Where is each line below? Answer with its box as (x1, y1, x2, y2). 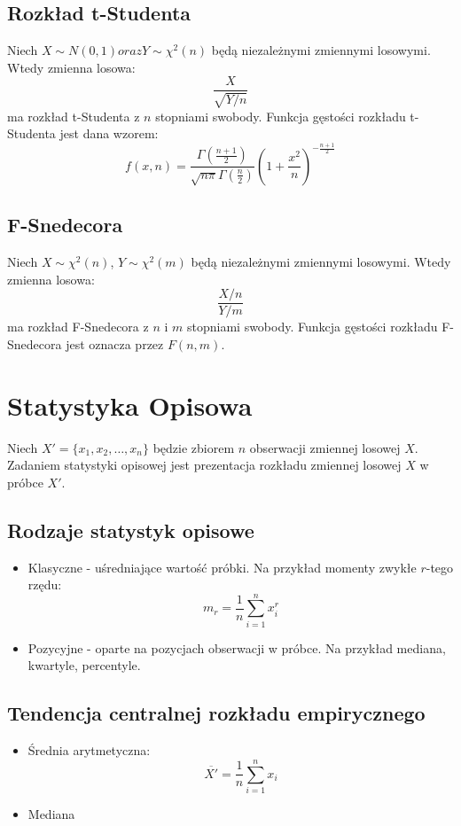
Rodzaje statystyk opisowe (7, 516, 254, 543)
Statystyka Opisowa (7, 386, 253, 423)
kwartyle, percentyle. (27, 656, 141, 674)
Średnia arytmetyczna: (27, 741, 151, 760)
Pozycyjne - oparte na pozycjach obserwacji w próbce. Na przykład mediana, (27, 638, 446, 657)
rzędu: (27, 575, 62, 594)
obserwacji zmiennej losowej (249, 438, 401, 456)
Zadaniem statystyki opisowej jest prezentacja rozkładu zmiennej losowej (7, 456, 402, 474)
